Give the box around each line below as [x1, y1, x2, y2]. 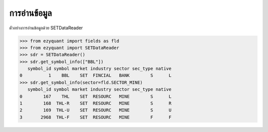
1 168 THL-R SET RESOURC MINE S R [19, 101, 172, 106]
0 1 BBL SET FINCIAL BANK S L [19, 72, 172, 78]
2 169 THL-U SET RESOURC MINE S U [19, 107, 172, 113]
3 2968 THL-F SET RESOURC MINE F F [19, 114, 172, 120]
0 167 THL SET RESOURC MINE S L [19, 93, 172, 99]
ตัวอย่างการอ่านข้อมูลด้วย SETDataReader [9, 25, 83, 31]
